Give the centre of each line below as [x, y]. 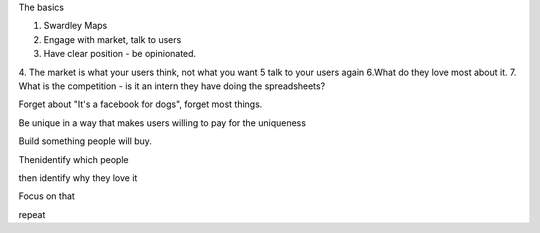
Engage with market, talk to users [112, 39]
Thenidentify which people [73, 159]
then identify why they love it [78, 177]
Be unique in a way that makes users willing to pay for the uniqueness [162, 122]
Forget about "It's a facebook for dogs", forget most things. [140, 104]
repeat [32, 214]
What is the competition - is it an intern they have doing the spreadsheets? [172, 86]
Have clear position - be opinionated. [120, 54]
